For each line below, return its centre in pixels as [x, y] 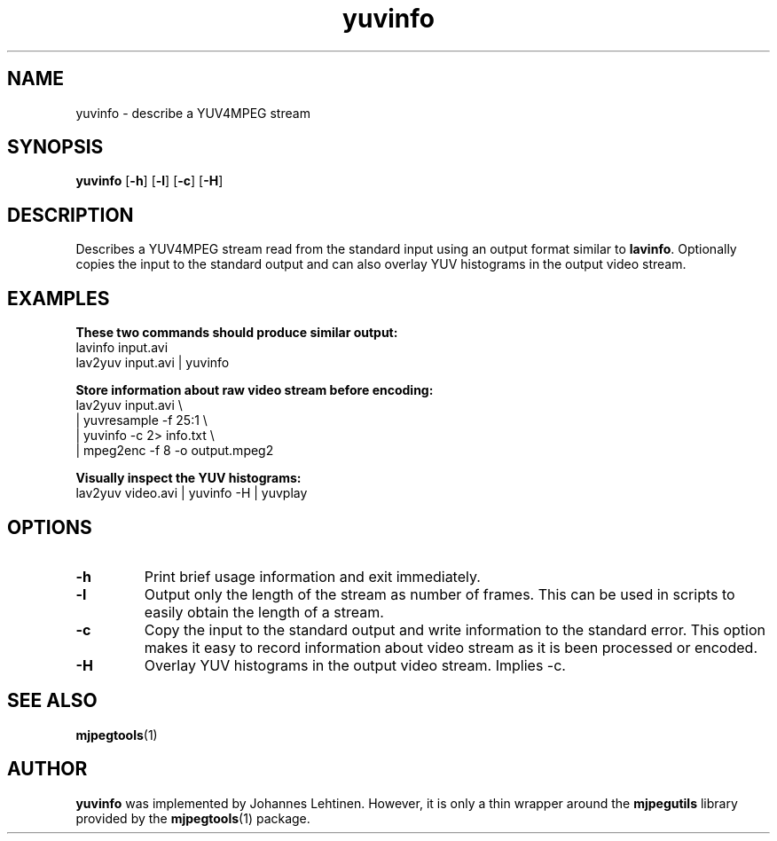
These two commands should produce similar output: [237, 333]
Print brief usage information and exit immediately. [312, 576]
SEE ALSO [52, 701]
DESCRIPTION [71, 215]
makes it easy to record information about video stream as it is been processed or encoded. [451, 647]
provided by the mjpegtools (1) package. [193, 818]
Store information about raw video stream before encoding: [255, 390]
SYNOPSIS [55, 147]
